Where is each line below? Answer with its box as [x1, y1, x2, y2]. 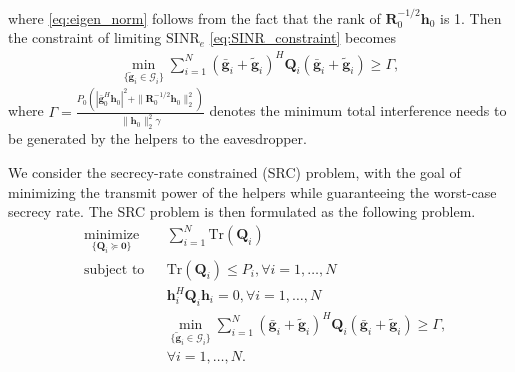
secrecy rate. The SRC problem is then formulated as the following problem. [8, 201, 476, 222]
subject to [83, 262, 145, 277]
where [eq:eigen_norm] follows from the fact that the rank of [8, 7, 381, 28]
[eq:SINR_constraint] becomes [209, 27, 397, 48]
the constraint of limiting [8, 27, 162, 48]
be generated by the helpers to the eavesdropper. [8, 128, 307, 149]
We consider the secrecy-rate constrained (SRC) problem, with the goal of [8, 162, 461, 182]
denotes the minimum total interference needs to [209, 100, 507, 121]
